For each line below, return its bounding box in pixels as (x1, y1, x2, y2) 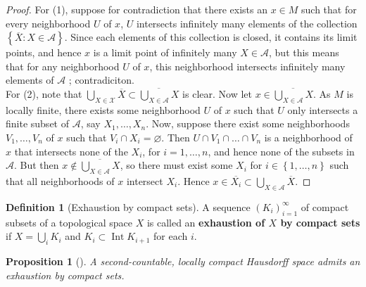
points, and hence (6, 45, 82, 60)
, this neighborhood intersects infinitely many (149, 58, 346, 73)
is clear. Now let (182, 86, 252, 101)
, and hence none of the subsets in (208, 143, 355, 158)
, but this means (269, 45, 339, 60)
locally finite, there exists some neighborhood (6, 102, 201, 117)
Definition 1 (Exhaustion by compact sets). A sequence (6, 199, 251, 214)
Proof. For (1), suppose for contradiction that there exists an (6, 2, 268, 16)
